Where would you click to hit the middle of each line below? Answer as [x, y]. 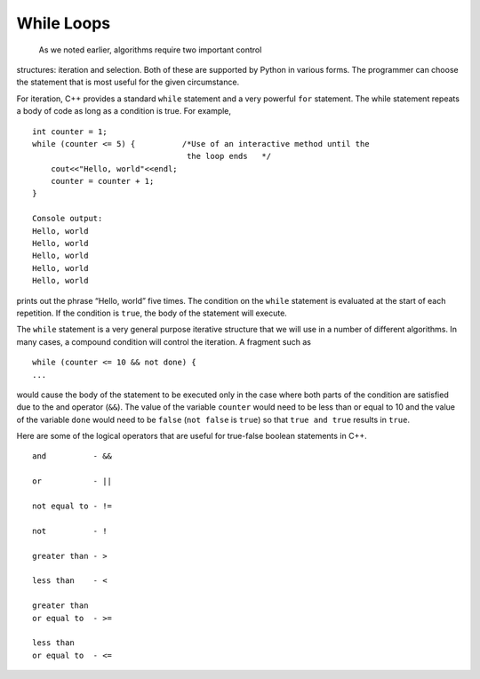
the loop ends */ [229, 156]
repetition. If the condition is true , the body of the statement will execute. [152, 313]
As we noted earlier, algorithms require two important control [150, 50]
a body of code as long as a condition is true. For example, [124, 111]
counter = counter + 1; [102, 181]
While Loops [64, 23]
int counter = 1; [70, 132]
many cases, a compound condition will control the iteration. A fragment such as [164, 341]
